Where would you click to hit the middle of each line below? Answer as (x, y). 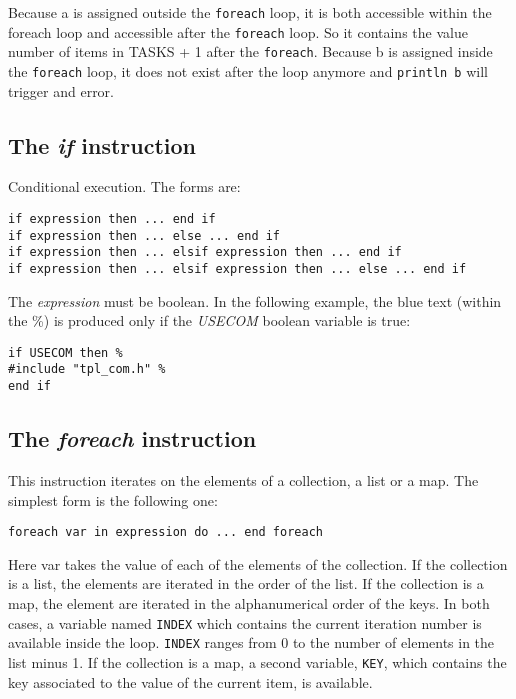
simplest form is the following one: (113, 499)
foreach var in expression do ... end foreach (165, 532)
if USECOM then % (65, 352)
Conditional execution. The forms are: (124, 186)
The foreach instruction (132, 438)
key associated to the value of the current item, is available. (190, 681)
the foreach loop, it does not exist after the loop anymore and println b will (248, 70)
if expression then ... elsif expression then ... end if (205, 252)
